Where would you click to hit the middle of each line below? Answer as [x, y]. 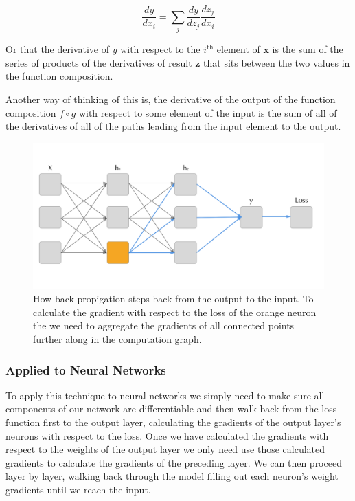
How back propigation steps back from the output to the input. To [173, 299]
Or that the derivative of [57, 49]
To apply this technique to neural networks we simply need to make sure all [165, 395]
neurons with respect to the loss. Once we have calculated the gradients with [167, 435]
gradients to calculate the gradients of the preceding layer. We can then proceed [174, 462]
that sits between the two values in [277, 62]
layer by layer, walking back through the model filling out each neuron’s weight [172, 476]
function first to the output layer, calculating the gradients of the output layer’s [173, 422]
